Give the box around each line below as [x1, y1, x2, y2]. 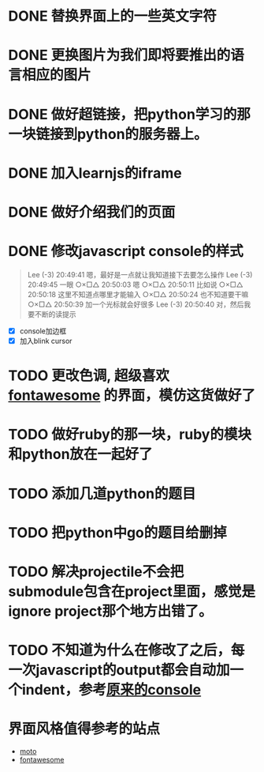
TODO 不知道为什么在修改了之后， [8, 642, 231, 660]
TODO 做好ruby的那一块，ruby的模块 [8, 426, 252, 443]
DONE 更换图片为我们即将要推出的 [8, 47, 231, 64]
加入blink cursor [19, 336, 73, 345]
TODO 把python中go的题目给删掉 [8, 523, 227, 541]
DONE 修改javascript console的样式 [8, 243, 244, 261]
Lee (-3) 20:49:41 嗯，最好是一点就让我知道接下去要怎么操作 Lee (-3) [27, 269, 253, 279]
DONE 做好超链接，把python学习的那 [8, 105, 251, 123]
